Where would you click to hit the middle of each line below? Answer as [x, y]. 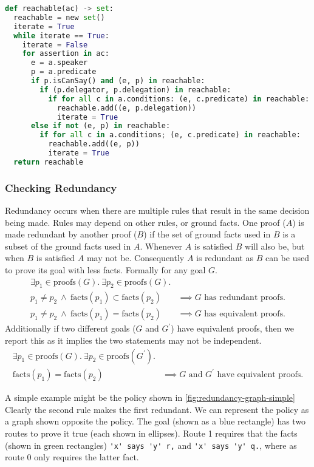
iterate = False [55, 45]
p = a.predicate [63, 72]
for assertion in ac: [66, 54]
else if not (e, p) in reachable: [101, 126]
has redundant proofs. [245, 298]
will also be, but [275, 246]
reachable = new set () [59, 17]
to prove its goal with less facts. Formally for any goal [105, 269]
